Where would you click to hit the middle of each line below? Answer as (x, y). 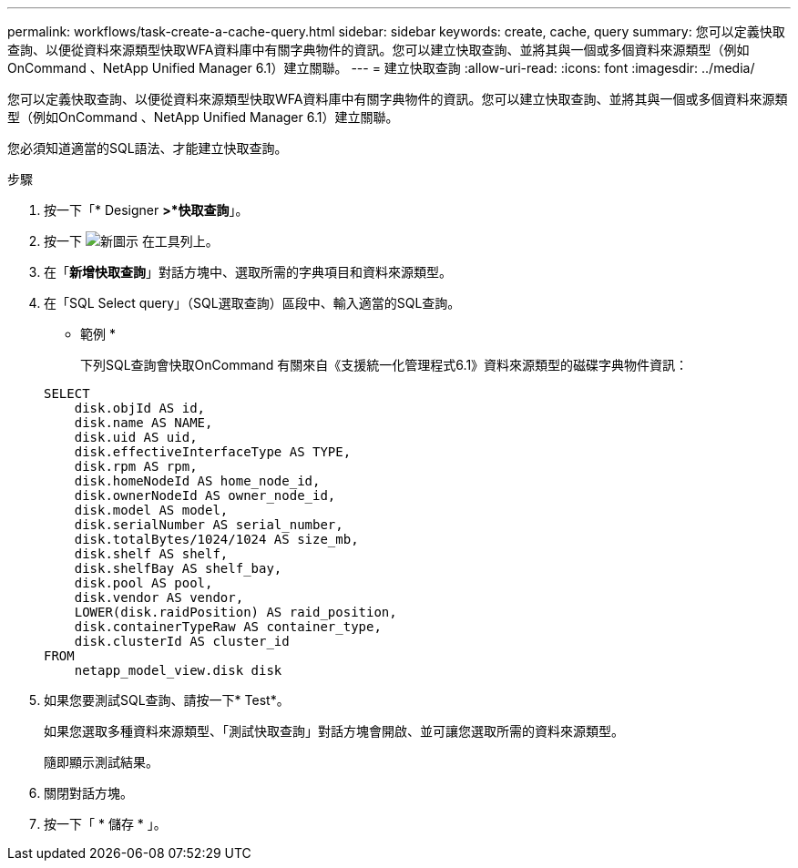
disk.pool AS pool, (143, 583)
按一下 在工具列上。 (131, 241)
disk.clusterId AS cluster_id (182, 641)
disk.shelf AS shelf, (151, 554)
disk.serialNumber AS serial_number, (209, 525)
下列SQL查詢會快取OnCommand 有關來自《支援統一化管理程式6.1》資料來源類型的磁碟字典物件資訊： (384, 365)
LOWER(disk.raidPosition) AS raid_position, (235, 612)
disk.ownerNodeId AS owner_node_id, (205, 495)
